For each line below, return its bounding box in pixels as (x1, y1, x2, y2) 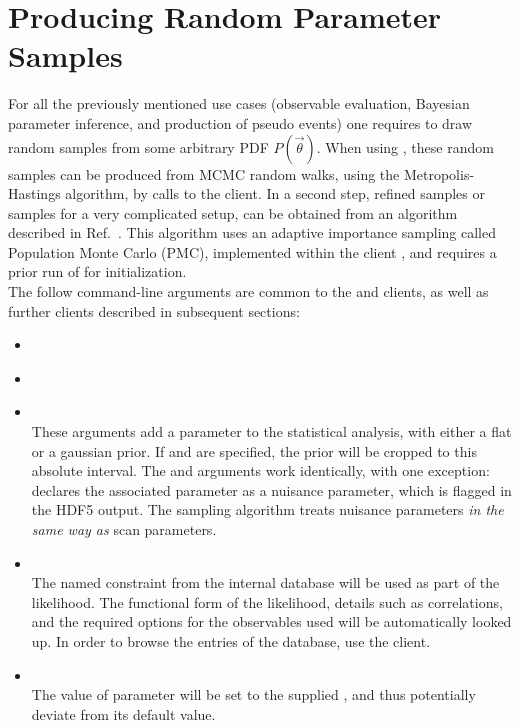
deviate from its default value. (31, 703, 216, 724)
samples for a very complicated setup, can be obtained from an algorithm (8, 202, 458, 223)
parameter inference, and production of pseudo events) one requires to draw (8, 112, 473, 133)
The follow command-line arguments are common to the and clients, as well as (8, 281, 489, 302)
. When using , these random (316, 136, 494, 157)
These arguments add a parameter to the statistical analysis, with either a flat (31, 421, 512, 442)
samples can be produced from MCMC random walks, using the (8, 163, 400, 184)
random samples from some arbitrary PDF (8, 136, 269, 157)
